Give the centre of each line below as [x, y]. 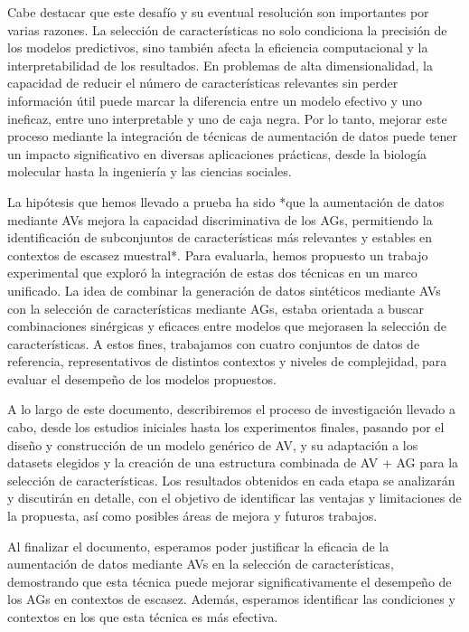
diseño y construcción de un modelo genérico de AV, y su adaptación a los [213, 444]
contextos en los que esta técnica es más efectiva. [143, 617]
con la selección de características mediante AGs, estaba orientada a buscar [216, 308]
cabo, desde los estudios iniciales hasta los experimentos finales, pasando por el [226, 427]
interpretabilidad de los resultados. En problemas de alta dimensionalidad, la [220, 65]
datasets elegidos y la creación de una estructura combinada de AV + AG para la [233, 462]
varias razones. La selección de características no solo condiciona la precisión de [227, 29]
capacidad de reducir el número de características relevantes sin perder [203, 83]
